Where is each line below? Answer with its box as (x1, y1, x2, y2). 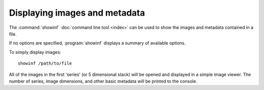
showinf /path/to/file (18, 61, 72, 66)
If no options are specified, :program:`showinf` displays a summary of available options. (9, 40, 186, 46)
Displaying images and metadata (9, 7, 145, 18)
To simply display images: (9, 49, 61, 55)
